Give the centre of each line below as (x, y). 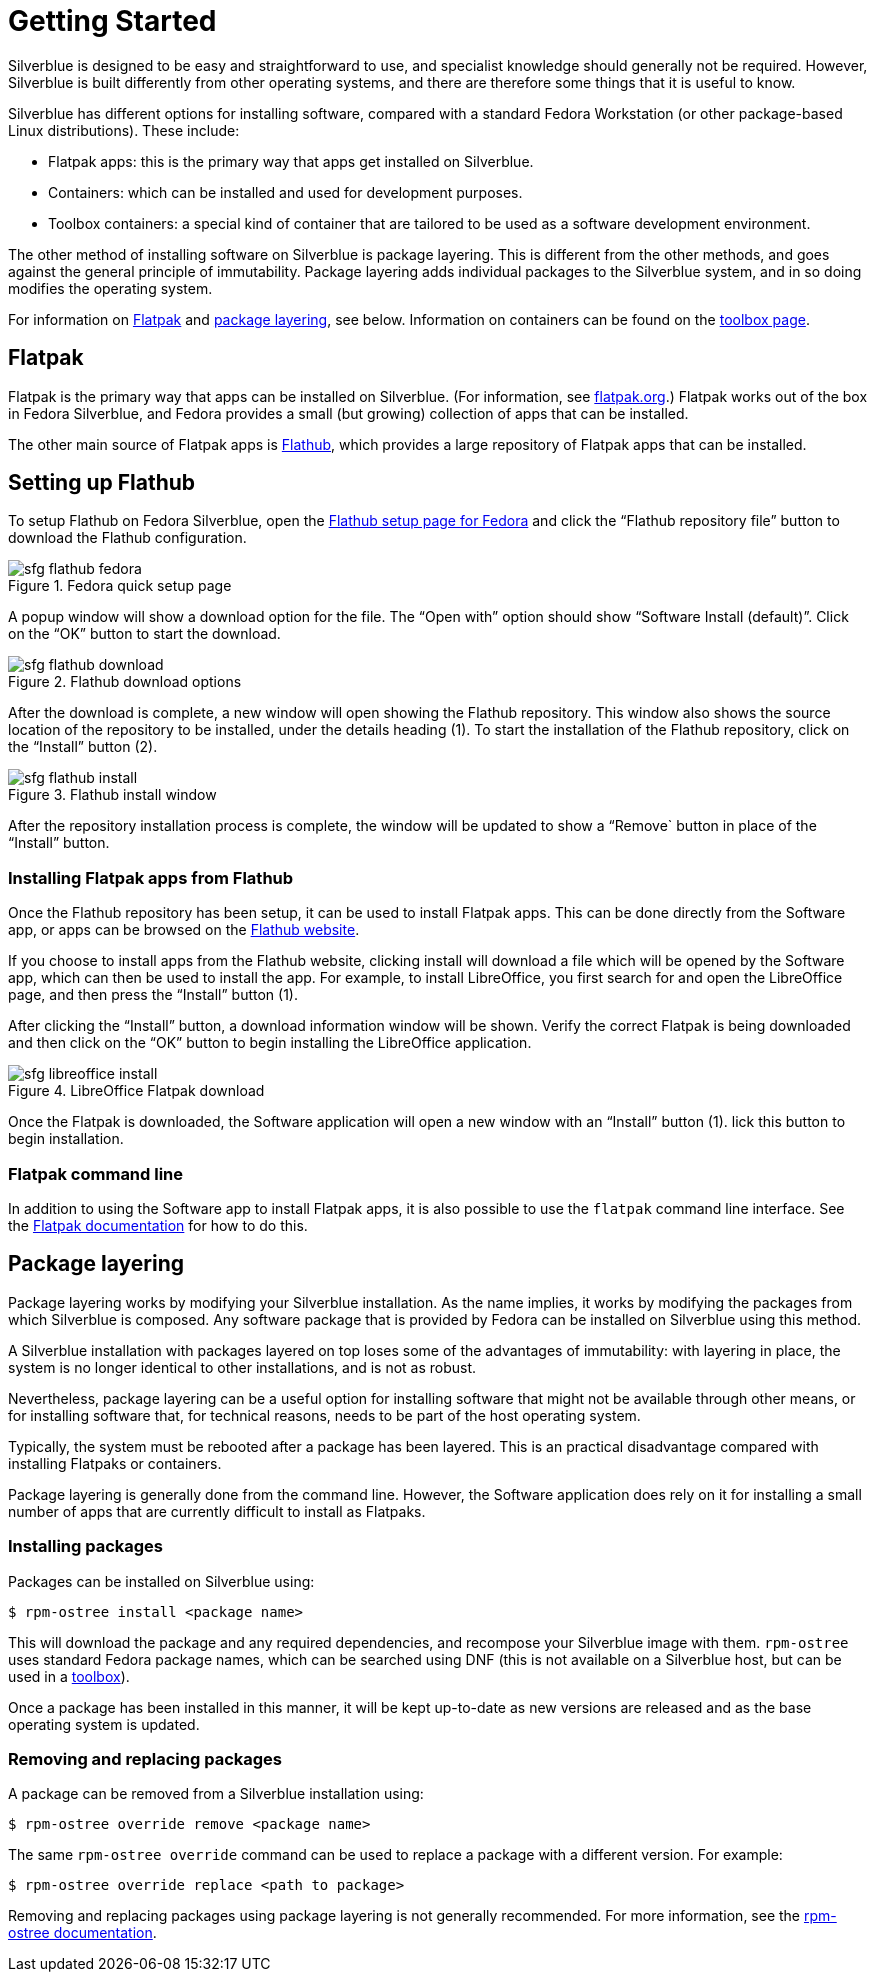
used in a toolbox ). (69, 1676)
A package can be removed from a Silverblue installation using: (216, 1794)
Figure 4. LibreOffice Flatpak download (136, 1091)
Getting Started (112, 21)
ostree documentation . (82, 1933)
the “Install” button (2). (83, 747)
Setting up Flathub (102, 483)
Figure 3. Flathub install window (112, 795)
